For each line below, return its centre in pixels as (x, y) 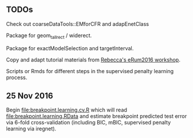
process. (17, 77)
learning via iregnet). (31, 129)
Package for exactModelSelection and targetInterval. (70, 48)
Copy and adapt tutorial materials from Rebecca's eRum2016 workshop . (93, 60)
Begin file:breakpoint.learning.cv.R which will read (67, 110)
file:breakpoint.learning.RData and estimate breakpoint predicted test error (96, 116)
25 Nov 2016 (30, 96)
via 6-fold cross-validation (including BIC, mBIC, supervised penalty (89, 123)
